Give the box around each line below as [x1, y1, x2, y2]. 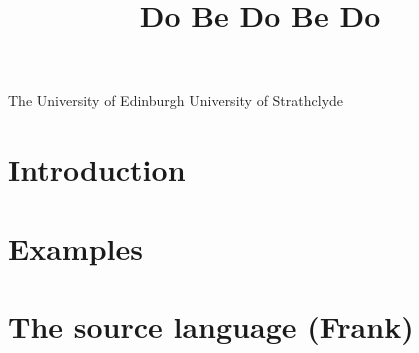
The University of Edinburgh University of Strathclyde [8, 90, 344, 111]
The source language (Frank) [8, 305, 414, 346]
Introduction [8, 149, 186, 190]
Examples [8, 227, 143, 268]
